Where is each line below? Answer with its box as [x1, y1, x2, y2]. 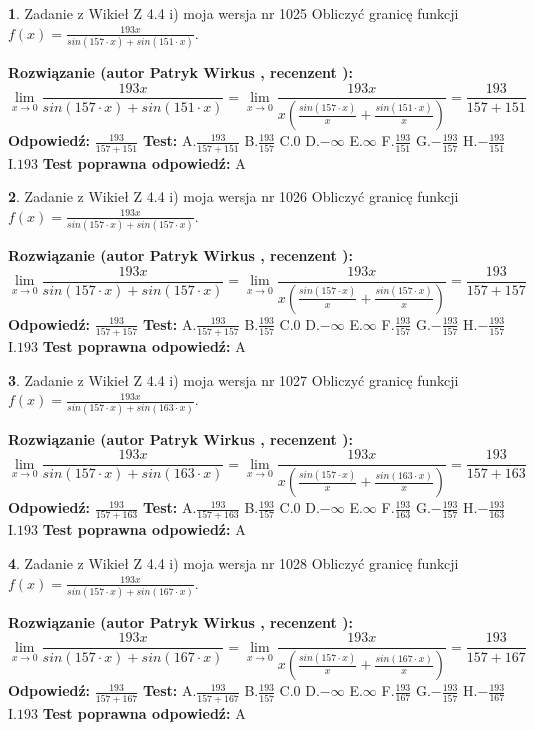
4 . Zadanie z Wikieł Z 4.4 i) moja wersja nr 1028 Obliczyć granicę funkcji [8, 552, 459, 573]
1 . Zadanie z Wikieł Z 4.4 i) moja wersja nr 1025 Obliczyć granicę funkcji [8, 3, 459, 23]
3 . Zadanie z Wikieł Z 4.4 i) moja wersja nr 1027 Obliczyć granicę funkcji [8, 369, 459, 390]
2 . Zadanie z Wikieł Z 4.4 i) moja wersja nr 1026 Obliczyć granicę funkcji [8, 186, 459, 207]
